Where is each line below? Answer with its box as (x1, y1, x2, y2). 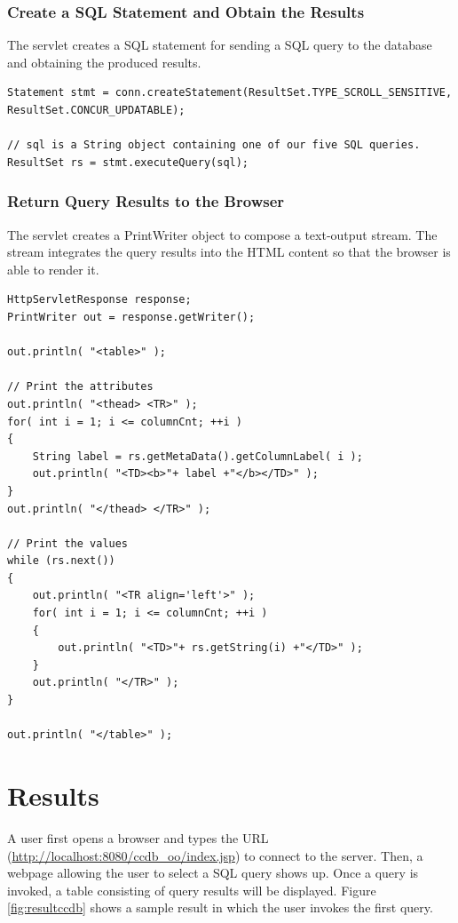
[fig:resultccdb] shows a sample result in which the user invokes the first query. (7, 898, 433, 917)
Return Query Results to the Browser (7, 190, 285, 212)
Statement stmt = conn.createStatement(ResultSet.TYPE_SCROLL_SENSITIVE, (7, 86, 453, 99)
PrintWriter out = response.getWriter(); (7, 310, 256, 323)
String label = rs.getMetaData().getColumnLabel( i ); (32, 450, 363, 463)
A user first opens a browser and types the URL (7, 828, 269, 847)
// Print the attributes (7, 380, 154, 394)
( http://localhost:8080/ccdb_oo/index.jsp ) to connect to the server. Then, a (7, 846, 423, 864)
